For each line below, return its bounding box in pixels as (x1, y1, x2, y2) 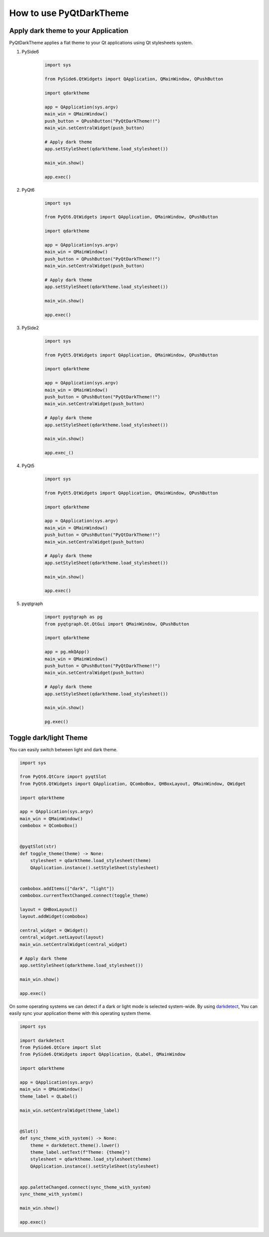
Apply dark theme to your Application (9, 26, 129, 35)
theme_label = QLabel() (19, 1093, 78, 1099)
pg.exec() (44, 719, 69, 725)
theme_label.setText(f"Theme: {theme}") (30, 1149, 131, 1155)
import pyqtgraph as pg (44, 614, 103, 620)
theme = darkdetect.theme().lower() (30, 1142, 120, 1148)
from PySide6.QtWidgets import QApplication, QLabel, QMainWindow (19, 1051, 185, 1057)
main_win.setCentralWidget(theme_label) (19, 1107, 120, 1113)
